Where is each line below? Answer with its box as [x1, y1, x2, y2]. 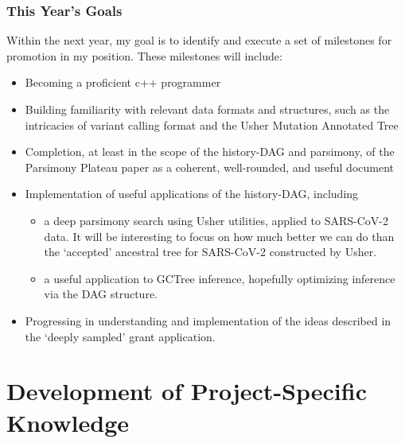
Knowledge [6, 406, 130, 438]
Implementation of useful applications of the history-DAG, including [25, 185, 359, 202]
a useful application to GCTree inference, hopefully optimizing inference [44, 270, 395, 286]
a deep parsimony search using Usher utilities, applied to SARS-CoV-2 [44, 212, 388, 228]
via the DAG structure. [44, 286, 158, 302]
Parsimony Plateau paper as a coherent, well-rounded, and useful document [25, 158, 394, 175]
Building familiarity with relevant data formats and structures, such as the [25, 101, 390, 117]
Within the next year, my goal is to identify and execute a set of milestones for [6, 32, 392, 49]
